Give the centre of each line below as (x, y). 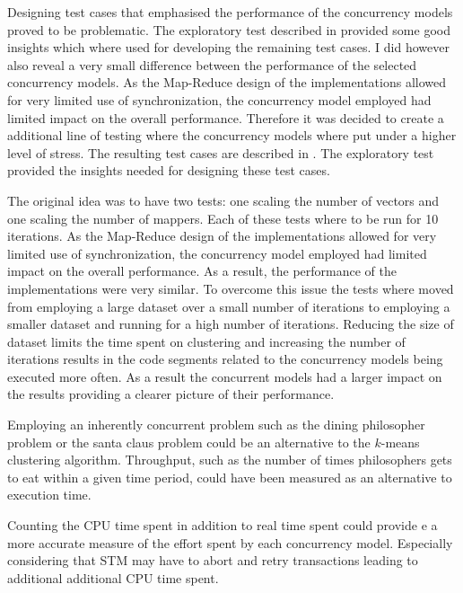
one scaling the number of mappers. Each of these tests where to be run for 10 (223, 218)
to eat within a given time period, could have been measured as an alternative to (230, 477)
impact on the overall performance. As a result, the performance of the (202, 271)
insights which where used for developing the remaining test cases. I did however (228, 47)
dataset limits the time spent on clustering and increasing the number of (206, 341)
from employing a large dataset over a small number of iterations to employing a (229, 306)
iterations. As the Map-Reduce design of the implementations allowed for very (222, 236)
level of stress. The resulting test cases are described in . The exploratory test (221, 152)
